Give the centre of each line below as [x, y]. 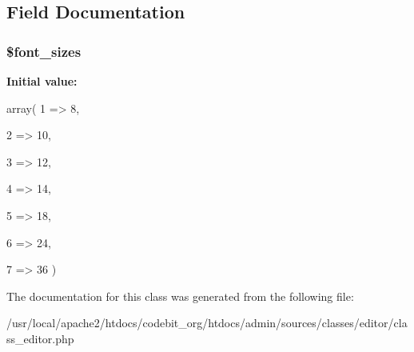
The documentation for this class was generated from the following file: [180, 296]
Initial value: [42, 81]
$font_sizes [44, 51]
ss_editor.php [40, 338]
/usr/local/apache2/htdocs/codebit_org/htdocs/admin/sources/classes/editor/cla [207, 323]
